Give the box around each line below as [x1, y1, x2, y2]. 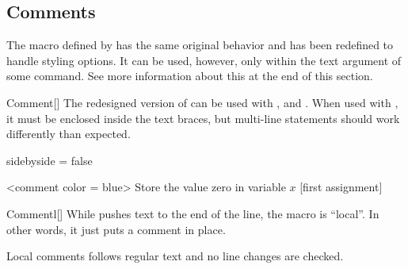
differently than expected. [6, 125, 131, 142]
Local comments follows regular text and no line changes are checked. [6, 248, 344, 264]
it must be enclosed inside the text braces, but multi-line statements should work [6, 110, 400, 126]
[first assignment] [299, 179, 383, 195]
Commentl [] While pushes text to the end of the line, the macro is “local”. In [6, 205, 379, 221]
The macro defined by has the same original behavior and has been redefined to [6, 37, 394, 53]
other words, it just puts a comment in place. [6, 221, 226, 237]
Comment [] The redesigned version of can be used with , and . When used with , [6, 94, 398, 110]
